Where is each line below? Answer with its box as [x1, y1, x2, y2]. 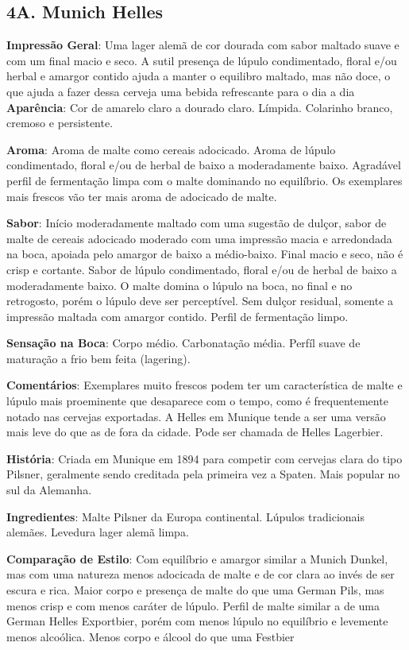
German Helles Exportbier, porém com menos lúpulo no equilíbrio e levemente [6, 613, 388, 629]
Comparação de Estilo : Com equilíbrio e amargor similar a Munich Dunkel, [6, 550, 388, 567]
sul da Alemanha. [6, 482, 92, 498]
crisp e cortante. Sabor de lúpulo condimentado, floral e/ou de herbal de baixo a [6, 261, 397, 277]
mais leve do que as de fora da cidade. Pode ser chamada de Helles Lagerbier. [6, 424, 384, 440]
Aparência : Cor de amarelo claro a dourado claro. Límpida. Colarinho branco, [6, 99, 393, 115]
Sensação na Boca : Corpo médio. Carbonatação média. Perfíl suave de [6, 335, 361, 351]
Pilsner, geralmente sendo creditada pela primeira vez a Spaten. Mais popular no [6, 466, 400, 482]
